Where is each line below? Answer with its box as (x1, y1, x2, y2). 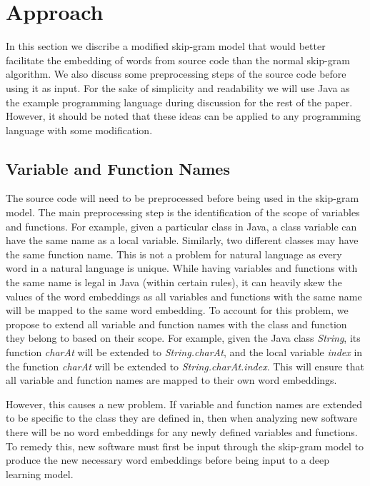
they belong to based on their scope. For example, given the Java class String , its (6, 330, 361, 345)
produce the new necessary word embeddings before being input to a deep (6, 452, 330, 467)
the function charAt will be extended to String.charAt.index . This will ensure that (6, 358, 364, 373)
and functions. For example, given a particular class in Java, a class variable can (6, 218, 357, 233)
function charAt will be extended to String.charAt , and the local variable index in (6, 345, 363, 360)
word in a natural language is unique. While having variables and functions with (6, 260, 358, 275)
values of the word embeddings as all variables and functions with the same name (6, 288, 362, 303)
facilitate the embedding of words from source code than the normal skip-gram (6, 52, 350, 67)
